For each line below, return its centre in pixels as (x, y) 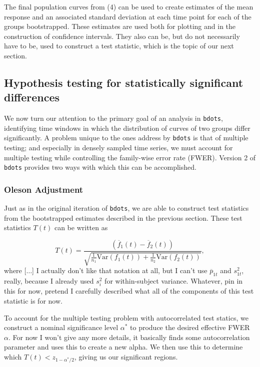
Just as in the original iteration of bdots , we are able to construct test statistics (126, 208)
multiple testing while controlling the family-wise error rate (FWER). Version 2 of (130, 157)
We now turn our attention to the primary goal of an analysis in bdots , (113, 118)
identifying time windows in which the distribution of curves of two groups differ (127, 128)
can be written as (81, 227)
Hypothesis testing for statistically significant (124, 82)
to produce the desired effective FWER (190, 327)
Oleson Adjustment (44, 189)
